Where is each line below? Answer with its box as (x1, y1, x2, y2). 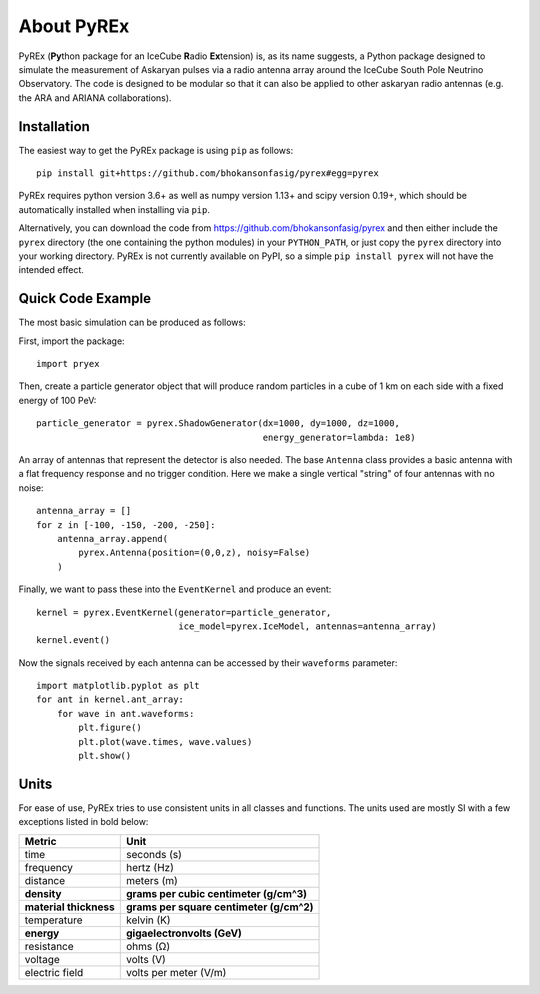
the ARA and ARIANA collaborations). (18, 91, 172, 104)
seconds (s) (125, 847, 182, 861)
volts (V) (125, 952, 167, 966)
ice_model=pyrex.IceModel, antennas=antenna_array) (178, 620, 437, 632)
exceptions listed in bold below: (18, 816, 149, 828)
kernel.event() (36, 635, 111, 646)
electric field (24, 965, 84, 979)
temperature (24, 913, 84, 927)
